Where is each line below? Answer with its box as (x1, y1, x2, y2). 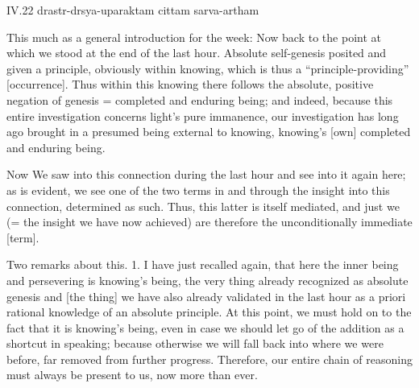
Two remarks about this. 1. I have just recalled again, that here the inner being (6, 256, 399, 273)
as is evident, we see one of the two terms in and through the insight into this (6, 181, 390, 198)
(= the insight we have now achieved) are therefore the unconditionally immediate (6, 213, 413, 230)
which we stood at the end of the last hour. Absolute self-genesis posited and (6, 44, 387, 61)
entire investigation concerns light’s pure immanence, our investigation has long (6, 107, 399, 124)
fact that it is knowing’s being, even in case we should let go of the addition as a (6, 319, 404, 336)
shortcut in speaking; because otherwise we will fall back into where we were (6, 335, 384, 352)
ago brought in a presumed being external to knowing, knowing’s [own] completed (6, 123, 411, 140)
